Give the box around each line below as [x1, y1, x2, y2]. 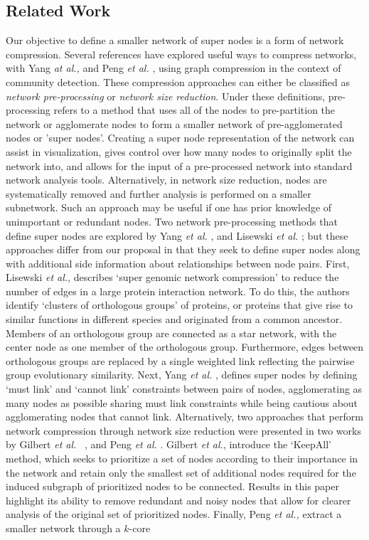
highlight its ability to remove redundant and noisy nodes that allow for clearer [6, 492, 351, 507]
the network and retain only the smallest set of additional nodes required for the [6, 465, 356, 480]
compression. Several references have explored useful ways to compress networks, [6, 46, 357, 61]
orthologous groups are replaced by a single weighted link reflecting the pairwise [6, 353, 355, 368]
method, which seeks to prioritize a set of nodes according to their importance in [6, 451, 358, 466]
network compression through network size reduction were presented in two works [6, 423, 361, 438]
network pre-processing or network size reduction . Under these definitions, [6, 88, 326, 103]
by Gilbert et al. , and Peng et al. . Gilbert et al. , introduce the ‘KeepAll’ [6, 437, 332, 452]
